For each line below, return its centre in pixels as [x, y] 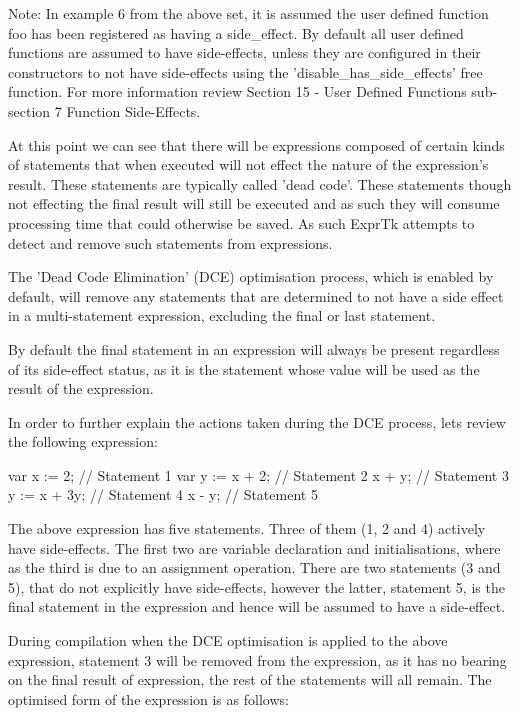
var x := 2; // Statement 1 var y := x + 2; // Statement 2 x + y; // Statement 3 [258, 474]
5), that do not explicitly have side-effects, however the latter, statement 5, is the [256, 586]
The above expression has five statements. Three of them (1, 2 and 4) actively [247, 528]
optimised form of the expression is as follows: [148, 698]
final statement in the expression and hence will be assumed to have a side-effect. [257, 606]
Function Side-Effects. [133, 110]
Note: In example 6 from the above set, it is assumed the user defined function [248, 13]
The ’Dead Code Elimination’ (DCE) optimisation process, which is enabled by [251, 276]
